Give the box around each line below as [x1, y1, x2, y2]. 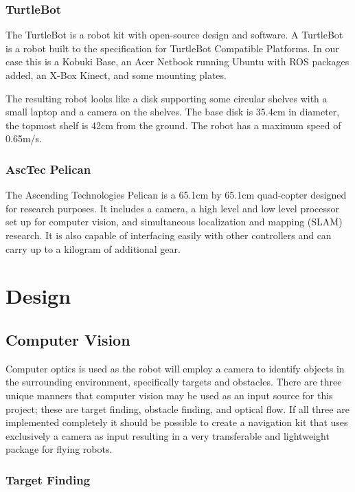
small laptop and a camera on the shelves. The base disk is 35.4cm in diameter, [5, 104, 340, 119]
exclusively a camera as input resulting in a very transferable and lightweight [5, 428, 330, 443]
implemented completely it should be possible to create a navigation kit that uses [5, 415, 348, 429]
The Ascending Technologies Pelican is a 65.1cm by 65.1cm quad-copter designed [5, 188, 347, 202]
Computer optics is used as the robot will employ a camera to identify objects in [5, 361, 345, 375]
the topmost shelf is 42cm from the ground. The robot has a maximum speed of [5, 118, 341, 132]
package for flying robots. [5, 442, 113, 456]
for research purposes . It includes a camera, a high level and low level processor [5, 201, 340, 215]
